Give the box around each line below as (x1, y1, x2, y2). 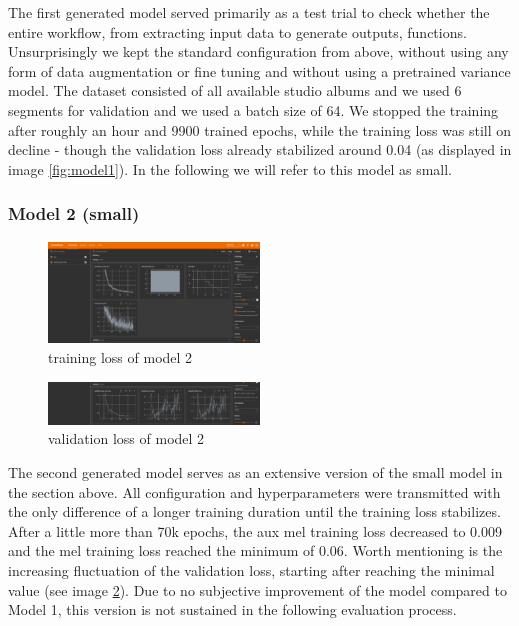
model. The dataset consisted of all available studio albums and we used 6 (8, 80, 462, 101)
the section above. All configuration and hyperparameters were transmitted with (8, 481, 501, 502)
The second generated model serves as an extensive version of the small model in (8, 461, 503, 482)
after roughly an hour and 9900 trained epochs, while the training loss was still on (8, 119, 512, 140)
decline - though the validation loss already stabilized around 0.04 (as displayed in (8, 139, 512, 160)
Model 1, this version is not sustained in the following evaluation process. (8, 599, 457, 620)
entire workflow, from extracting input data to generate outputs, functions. (8, 21, 467, 42)
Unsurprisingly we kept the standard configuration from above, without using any (8, 41, 509, 62)
